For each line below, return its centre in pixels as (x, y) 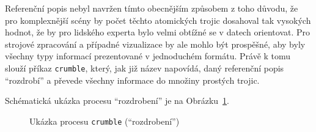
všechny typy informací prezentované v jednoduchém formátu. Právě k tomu (148, 56)
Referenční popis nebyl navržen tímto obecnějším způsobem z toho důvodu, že (152, 8)
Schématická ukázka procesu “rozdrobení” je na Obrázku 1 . (117, 101)
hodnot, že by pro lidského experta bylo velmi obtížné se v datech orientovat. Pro (158, 32)
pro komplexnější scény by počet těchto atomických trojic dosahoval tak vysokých (158, 20)
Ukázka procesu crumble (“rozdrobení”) (105, 121)
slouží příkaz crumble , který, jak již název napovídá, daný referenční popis (145, 68)
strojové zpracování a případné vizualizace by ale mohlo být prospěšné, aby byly (155, 44)
